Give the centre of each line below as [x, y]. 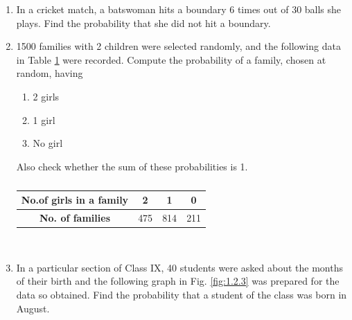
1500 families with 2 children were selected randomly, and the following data [178, 46]
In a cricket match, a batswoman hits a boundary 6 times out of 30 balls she [179, 9]
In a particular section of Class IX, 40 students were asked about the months [179, 267]
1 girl [44, 119]
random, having [50, 73]
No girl [48, 143]
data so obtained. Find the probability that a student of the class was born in [182, 295]
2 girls [46, 96]
